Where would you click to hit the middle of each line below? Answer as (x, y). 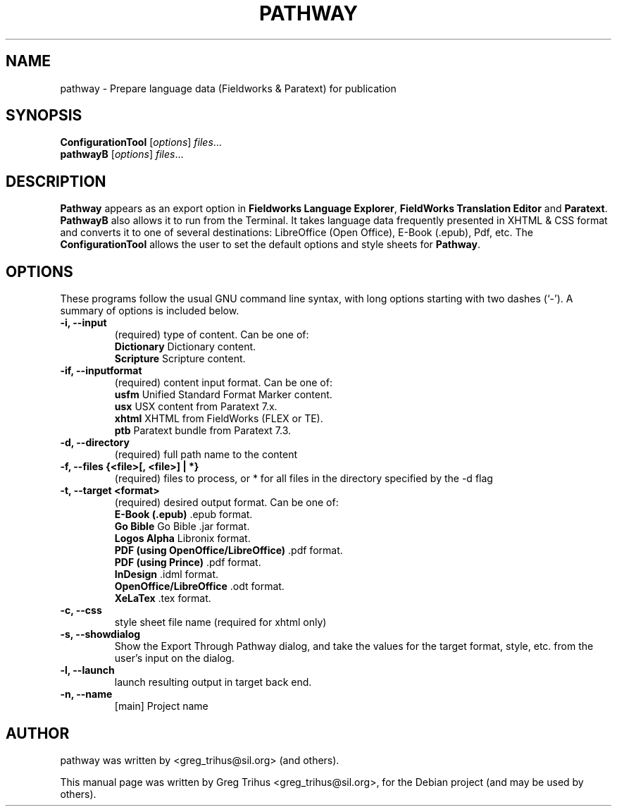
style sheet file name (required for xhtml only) (220, 622)
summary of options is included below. (150, 311)
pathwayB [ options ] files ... (122, 154)
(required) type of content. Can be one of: (212, 335)
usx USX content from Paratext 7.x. (196, 407)
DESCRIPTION (56, 181)
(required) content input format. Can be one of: (223, 383)
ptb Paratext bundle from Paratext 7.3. (203, 431)
